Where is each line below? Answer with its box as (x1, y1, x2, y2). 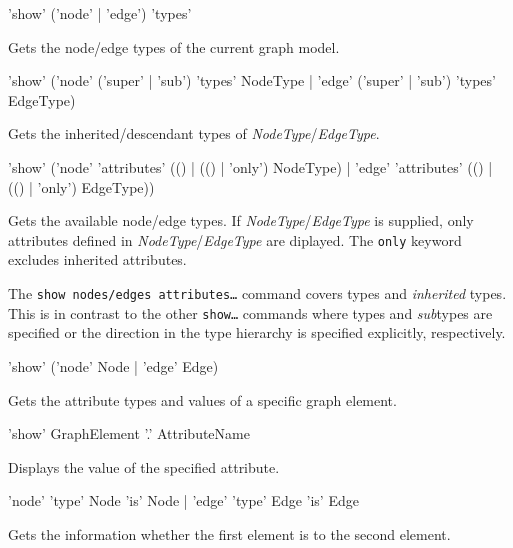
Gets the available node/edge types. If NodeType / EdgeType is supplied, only (8, 210, 474, 231)
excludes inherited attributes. (8, 249, 187, 270)
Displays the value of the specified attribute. (8, 456, 280, 477)
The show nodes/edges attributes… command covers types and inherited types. (8, 283, 507, 303)
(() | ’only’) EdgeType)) (8, 176, 155, 197)
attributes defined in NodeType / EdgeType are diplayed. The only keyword (8, 229, 462, 250)
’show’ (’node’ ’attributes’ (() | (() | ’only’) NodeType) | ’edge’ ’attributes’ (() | (8, 156, 493, 177)
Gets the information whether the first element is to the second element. (8, 523, 451, 544)
